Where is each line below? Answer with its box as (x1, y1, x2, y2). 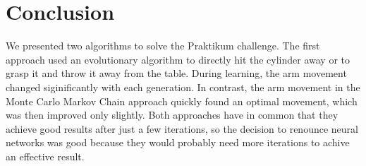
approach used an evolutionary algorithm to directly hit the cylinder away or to (6, 52, 350, 66)
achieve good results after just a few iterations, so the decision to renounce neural (6, 121, 358, 136)
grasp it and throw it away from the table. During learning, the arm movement (6, 66, 347, 81)
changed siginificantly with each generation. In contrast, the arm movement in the (6, 79, 360, 94)
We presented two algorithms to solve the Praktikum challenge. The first (6, 38, 320, 53)
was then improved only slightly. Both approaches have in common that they (6, 107, 338, 122)
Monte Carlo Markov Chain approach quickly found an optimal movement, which (6, 93, 358, 108)
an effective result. (6, 148, 85, 163)
